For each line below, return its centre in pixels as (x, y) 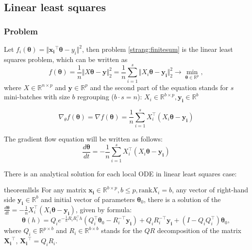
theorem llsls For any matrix (45, 190)
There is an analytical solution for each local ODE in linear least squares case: (120, 173)
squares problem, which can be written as (66, 59)
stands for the (122, 230)
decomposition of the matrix (199, 230)
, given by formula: (104, 209)
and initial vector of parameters (88, 199)
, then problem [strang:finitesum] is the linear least (158, 49)
